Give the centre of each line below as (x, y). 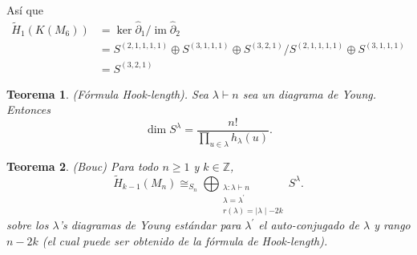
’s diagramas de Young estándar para (150, 225)
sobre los (28, 225)
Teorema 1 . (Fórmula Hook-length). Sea (107, 93)
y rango (392, 225)
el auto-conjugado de (309, 225)
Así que (25, 10)
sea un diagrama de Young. (309, 93)
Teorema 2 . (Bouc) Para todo (83, 166)
